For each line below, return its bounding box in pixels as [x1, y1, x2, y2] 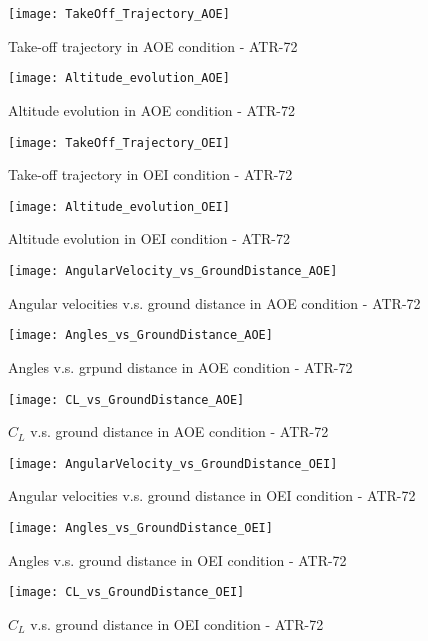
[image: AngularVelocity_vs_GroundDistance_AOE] [8, 264, 338, 278]
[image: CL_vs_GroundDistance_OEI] [8, 585, 245, 600]
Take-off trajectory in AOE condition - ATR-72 [8, 35, 298, 56]
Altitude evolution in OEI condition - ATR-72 [8, 228, 290, 249]
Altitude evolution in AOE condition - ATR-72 [8, 99, 296, 120]
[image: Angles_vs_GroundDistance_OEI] [8, 521, 273, 535]
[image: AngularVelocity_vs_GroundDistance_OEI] [8, 456, 338, 471]
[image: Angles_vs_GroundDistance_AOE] [8, 328, 273, 343]
